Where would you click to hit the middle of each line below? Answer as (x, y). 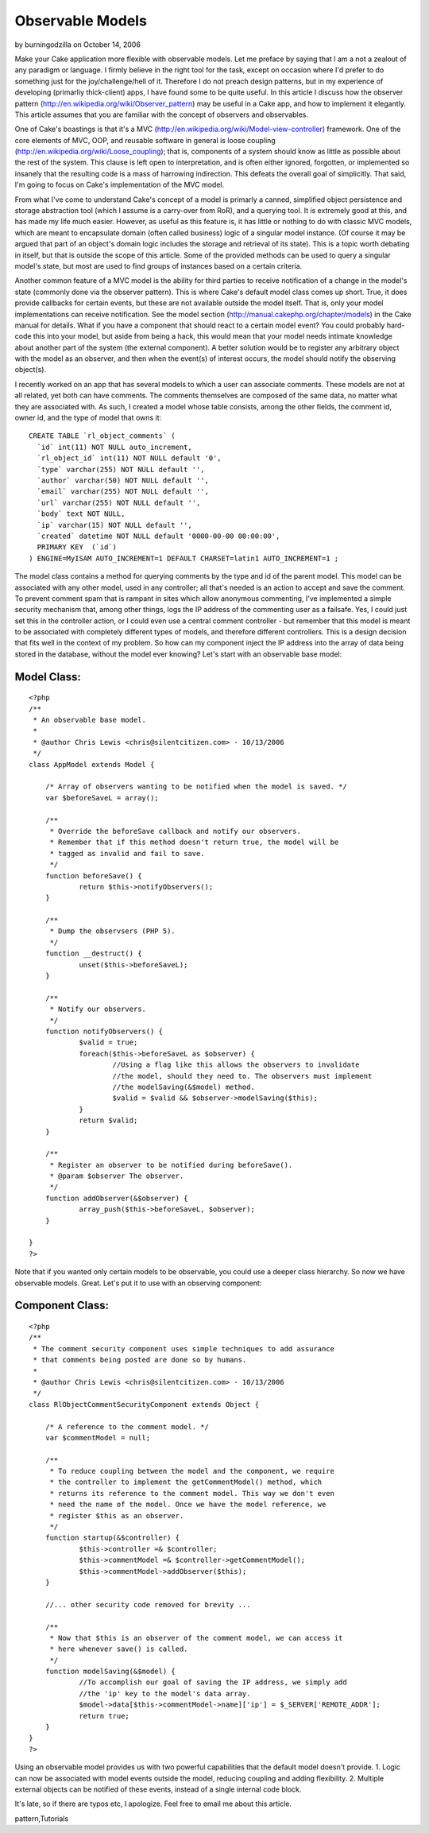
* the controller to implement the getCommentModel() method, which (186, 1482)
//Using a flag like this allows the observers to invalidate (236, 1065)
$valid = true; (108, 1042)
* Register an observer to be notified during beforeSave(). (171, 1165)
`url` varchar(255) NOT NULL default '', (119, 502)
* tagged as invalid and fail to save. (128, 853)
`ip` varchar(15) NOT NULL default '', (114, 525)
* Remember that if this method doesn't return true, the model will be (194, 842)
